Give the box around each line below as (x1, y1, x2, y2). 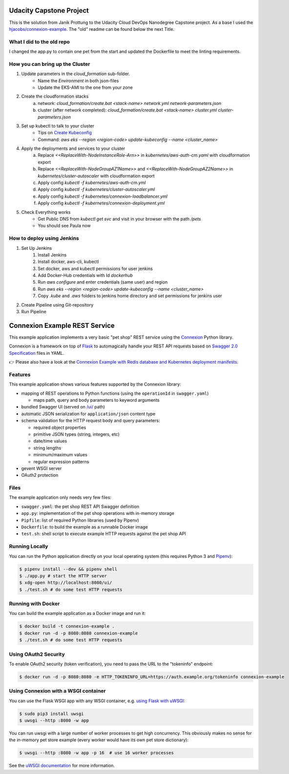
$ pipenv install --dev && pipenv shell (19, 566, 117, 572)
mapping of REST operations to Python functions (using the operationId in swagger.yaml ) (21, 390, 209, 396)
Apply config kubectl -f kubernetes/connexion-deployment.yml (38, 200, 165, 206)
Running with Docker (9, 600, 60, 607)
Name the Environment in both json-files (38, 78, 119, 83)
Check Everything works (21, 209, 71, 215)
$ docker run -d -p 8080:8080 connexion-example (19, 630, 138, 636)
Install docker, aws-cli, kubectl (38, 259, 100, 265)
